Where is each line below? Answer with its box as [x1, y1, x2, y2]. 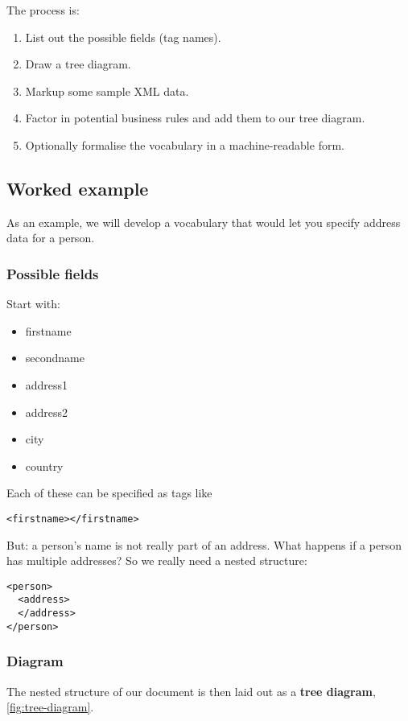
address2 [25, 403, 68, 420]
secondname [25, 349, 84, 366]
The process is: [6, 2, 80, 18]
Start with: [6, 295, 60, 312]
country [25, 457, 64, 474]
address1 [25, 376, 68, 393]
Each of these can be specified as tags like [6, 484, 212, 501]
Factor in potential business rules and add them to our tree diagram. [25, 109, 365, 126]
